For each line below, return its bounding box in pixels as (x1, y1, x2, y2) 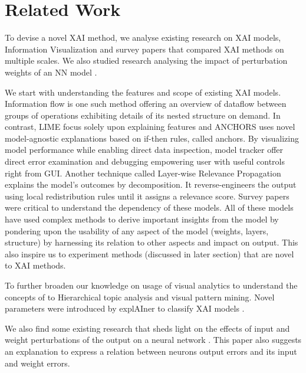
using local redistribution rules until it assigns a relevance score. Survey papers (5, 189, 289, 202)
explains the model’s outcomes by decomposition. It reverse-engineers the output (5, 178, 297, 191)
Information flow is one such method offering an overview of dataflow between (5, 97, 287, 110)
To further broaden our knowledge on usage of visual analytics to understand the (5, 279, 298, 291)
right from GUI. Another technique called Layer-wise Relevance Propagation (5, 166, 281, 179)
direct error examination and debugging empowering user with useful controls (5, 155, 285, 168)
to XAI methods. (5, 259, 66, 271)
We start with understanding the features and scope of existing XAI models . (5, 86, 281, 98)
